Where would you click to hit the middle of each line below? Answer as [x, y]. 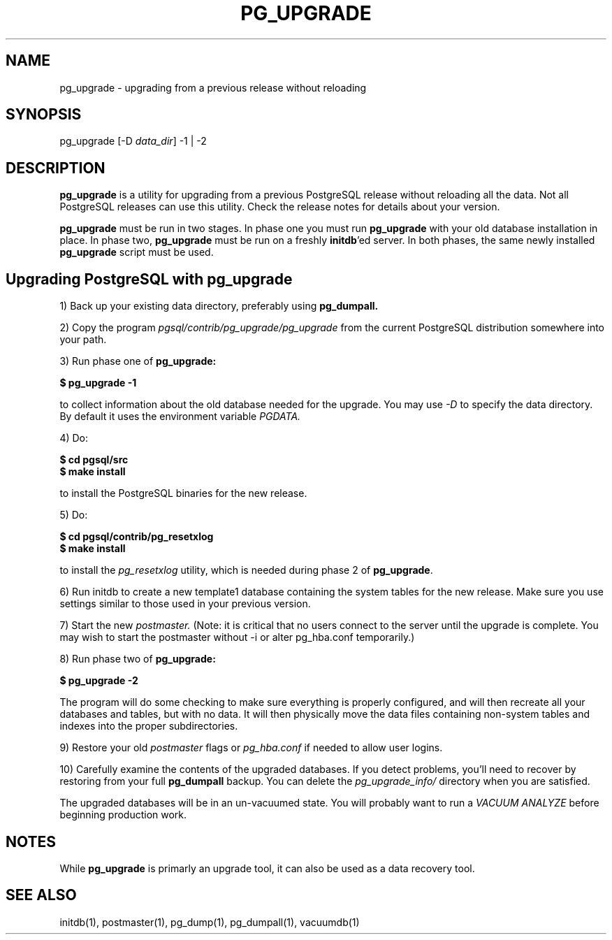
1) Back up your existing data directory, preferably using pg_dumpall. [219, 306]
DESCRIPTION [56, 168]
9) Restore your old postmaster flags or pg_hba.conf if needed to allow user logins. [251, 748]
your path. [83, 340]
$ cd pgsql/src [94, 460]
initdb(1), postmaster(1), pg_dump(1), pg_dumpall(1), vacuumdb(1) [210, 922]
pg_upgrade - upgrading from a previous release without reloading [213, 87]
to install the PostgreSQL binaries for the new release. [183, 493]
